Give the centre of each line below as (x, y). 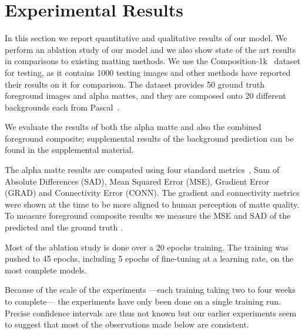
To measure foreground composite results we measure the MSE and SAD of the (148, 216)
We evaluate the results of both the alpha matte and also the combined (133, 127)
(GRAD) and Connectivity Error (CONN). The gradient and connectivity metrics (152, 193)
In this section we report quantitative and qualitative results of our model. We (146, 38)
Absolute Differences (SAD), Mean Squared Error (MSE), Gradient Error (137, 181)
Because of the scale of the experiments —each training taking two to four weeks (150, 290)
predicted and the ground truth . (64, 227)
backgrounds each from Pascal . (62, 107)
